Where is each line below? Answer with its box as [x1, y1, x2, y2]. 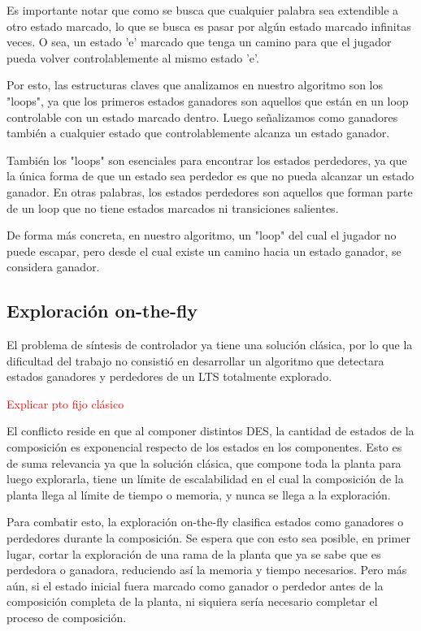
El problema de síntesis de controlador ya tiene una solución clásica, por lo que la [7, 336, 413, 353]
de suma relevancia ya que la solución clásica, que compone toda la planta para [7, 454, 401, 471]
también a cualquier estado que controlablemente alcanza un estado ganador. [7, 124, 390, 141]
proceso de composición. [7, 609, 127, 626]
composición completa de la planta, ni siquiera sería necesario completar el [7, 593, 378, 610]
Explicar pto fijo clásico [7, 395, 124, 412]
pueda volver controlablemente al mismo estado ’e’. [7, 49, 259, 66]
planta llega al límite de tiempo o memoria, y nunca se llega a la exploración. [7, 486, 391, 503]
